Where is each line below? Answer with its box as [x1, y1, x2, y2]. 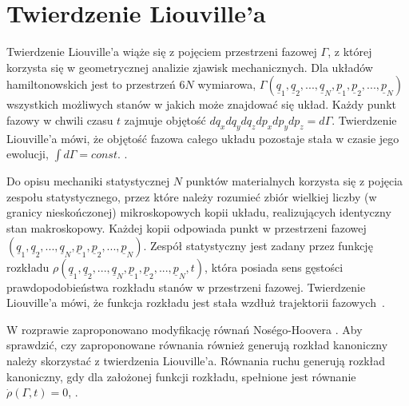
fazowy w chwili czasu [6, 111, 113, 128]
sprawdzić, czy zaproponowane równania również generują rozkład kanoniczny [6, 336, 388, 353]
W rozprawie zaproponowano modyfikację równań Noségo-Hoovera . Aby [6, 320, 363, 337]
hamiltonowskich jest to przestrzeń [6, 76, 176, 93]
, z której [328, 43, 372, 60]
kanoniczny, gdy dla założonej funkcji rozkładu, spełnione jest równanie [6, 368, 356, 384]
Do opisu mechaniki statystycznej [6, 173, 170, 189]
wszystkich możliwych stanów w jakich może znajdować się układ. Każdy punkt [6, 96, 396, 113]
